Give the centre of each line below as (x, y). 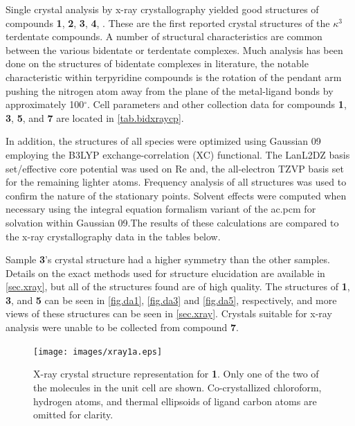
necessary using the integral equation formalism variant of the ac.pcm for (161, 209)
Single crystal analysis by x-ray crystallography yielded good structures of (162, 9)
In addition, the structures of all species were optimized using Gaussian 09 (163, 141)
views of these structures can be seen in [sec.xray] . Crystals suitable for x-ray (169, 313)
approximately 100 (45, 104)
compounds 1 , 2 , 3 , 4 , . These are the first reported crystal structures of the (168, 23)
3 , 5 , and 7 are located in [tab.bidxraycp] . (95, 117)
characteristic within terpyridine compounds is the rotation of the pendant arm (174, 77)
